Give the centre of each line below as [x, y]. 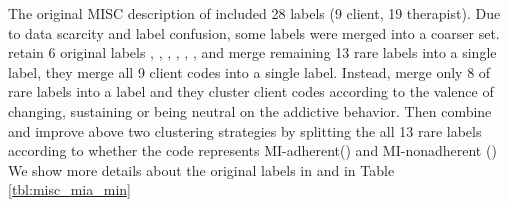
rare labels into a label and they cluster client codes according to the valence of [251, 91]
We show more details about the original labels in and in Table [201, 169]
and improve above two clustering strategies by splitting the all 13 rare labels [245, 130]
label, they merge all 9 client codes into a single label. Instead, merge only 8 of [249, 71]
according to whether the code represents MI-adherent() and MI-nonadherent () [252, 150]
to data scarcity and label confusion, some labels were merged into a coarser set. [254, 32]
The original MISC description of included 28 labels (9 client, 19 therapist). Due [254, 13]
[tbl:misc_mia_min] [69, 189]
